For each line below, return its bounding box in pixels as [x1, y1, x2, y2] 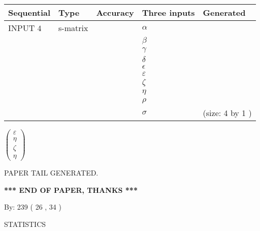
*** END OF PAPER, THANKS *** [4, 184, 138, 195]
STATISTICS [4, 218, 46, 229]
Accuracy [96, 7, 134, 18]
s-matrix [58, 22, 88, 34]
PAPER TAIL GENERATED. [4, 167, 99, 178]
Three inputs [142, 7, 195, 18]
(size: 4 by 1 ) [203, 107, 252, 119]
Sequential [8, 7, 51, 18]
